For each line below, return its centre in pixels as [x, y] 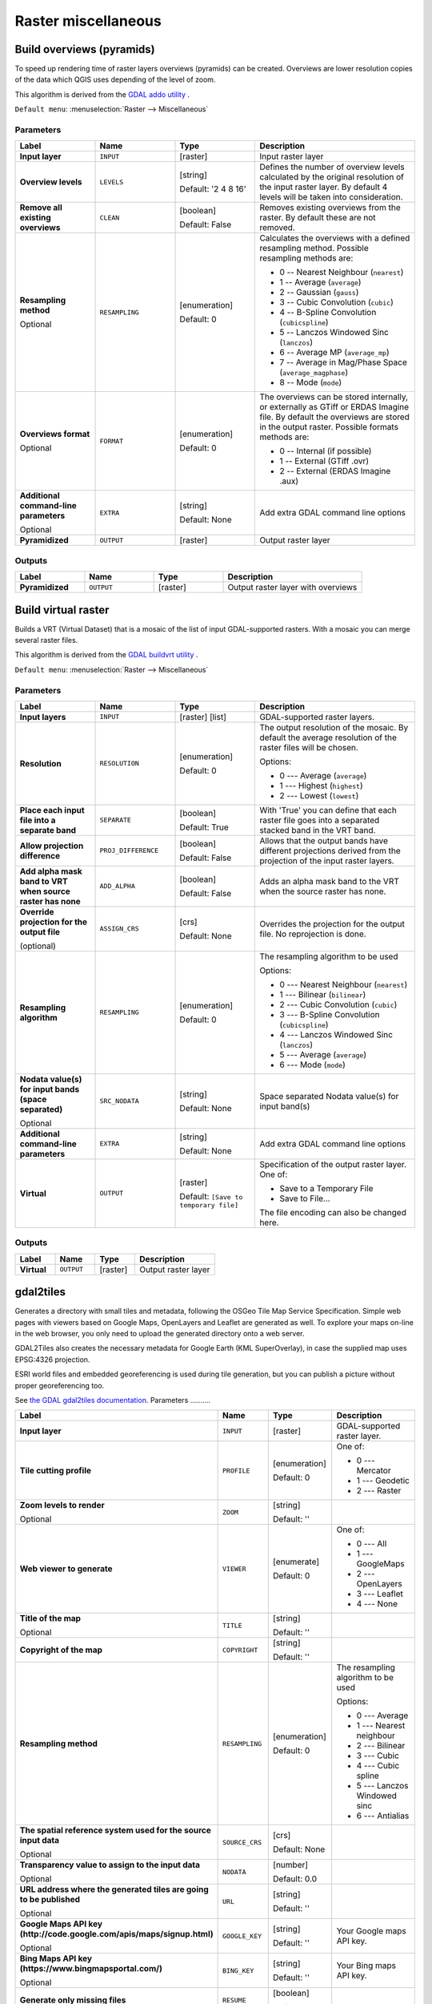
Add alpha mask [51, 871]
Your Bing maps [366, 1966]
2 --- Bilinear [381, 1746]
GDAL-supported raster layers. [317, 717]
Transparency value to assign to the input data [110, 1865]
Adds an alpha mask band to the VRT [330, 881]
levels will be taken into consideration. [331, 197]
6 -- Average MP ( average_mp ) [334, 353]
